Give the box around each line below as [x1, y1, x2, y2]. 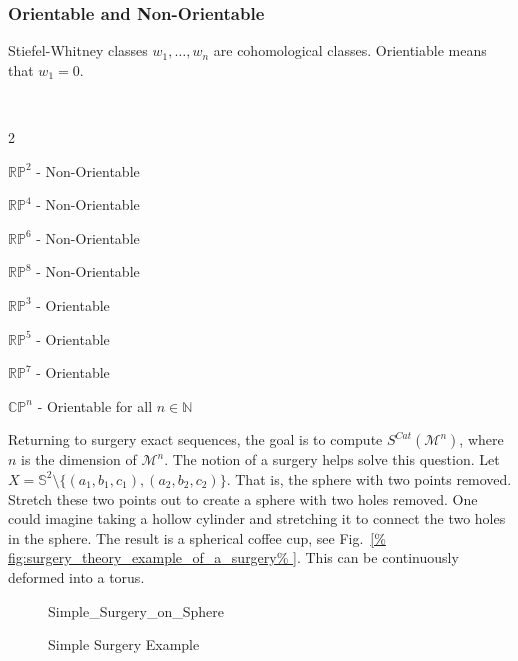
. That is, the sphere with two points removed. [226, 468, 512, 489]
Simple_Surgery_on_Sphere [48, 600, 224, 621]
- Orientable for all [37, 395, 153, 416]
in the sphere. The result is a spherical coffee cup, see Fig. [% [8, 527, 386, 548]
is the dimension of [21, 449, 137, 470]
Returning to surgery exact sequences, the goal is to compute [8, 429, 383, 450]
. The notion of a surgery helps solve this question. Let [164, 449, 500, 470]
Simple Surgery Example [48, 634, 200, 655]
